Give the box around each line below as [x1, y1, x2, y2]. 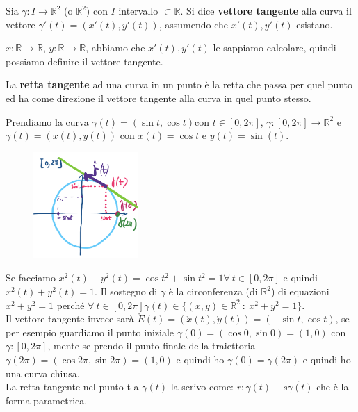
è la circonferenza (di [168, 284, 258, 298]
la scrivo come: [170, 379, 234, 394]
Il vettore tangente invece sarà [6, 311, 134, 326]
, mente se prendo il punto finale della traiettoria [47, 338, 256, 353]
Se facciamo [6, 270, 56, 285]
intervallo [118, 3, 158, 17]
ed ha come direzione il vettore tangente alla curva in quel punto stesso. [6, 90, 311, 105]
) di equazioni [271, 284, 329, 298]
